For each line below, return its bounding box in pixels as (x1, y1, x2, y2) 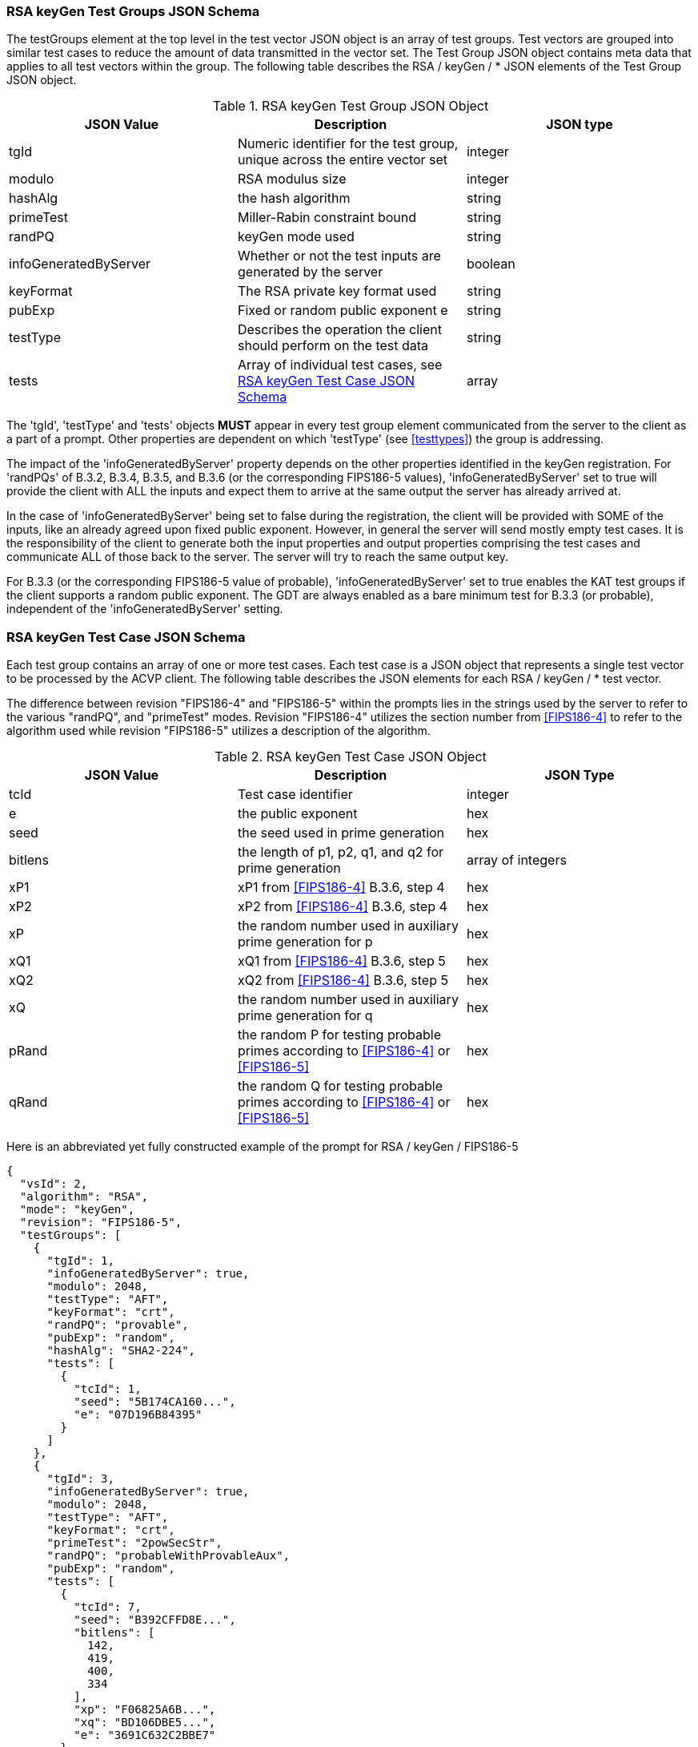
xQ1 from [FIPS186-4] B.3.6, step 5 (237, 953, 446, 970)
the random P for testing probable (237, 1027, 441, 1043)
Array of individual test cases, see (237, 357, 443, 373)
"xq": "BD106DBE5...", (74, 1716, 216, 1729)
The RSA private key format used (237, 283, 437, 300)
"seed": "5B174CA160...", (74, 1395, 236, 1409)
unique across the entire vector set (237, 151, 448, 168)
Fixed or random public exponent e (237, 302, 448, 319)
